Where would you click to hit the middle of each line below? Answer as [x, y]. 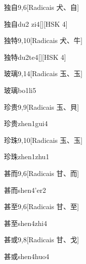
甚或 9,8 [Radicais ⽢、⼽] [42, 240]
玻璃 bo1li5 [20, 90]
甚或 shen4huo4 [27, 256]
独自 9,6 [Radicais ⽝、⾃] [42, 7]
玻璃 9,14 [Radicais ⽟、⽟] [43, 73]
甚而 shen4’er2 [25, 190]
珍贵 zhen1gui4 [26, 123]
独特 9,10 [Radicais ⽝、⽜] [43, 40]
